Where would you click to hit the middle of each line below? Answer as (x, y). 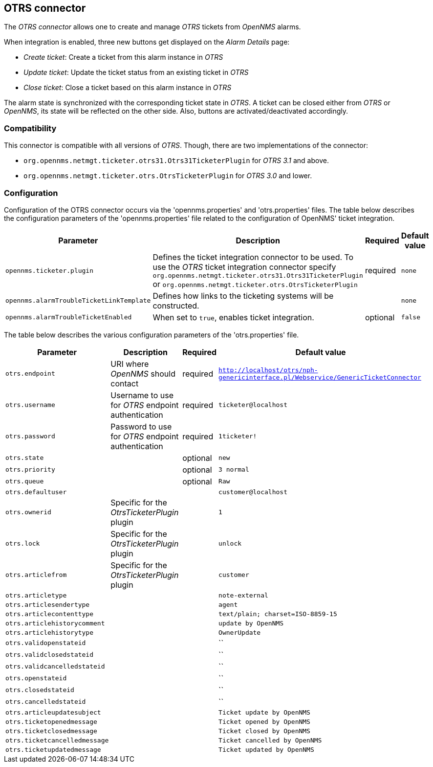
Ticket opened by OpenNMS (264, 721)
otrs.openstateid (36, 678)
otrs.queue (25, 481)
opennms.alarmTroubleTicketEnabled (69, 317)
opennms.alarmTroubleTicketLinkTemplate (78, 301)
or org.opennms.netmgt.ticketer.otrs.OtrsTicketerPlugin (255, 284)
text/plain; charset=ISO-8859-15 (278, 614)
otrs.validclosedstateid (50, 655)
